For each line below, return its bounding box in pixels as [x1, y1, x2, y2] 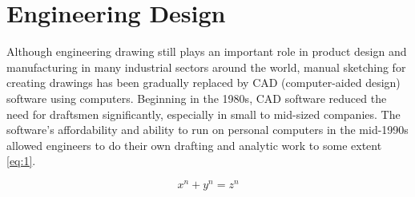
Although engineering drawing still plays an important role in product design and [6, 43, 407, 60]
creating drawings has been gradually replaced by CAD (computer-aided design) [6, 74, 401, 91]
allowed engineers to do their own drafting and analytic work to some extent [6, 136, 382, 153]
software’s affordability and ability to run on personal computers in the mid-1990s [6, 121, 409, 138]
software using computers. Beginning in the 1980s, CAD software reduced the [6, 89, 387, 106]
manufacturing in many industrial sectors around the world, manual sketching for [6, 58, 406, 75]
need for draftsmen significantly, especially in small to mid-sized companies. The [6, 105, 401, 122]
